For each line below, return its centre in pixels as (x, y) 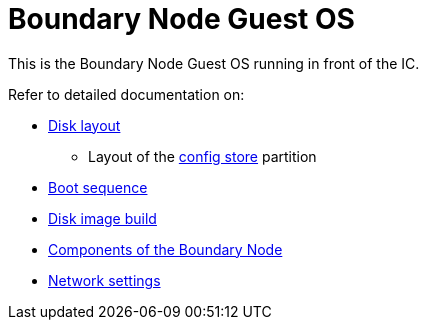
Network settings (104, 280)
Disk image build (102, 218)
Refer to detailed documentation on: (126, 94)
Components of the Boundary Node (165, 249)
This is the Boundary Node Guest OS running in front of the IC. (214, 63)
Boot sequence (98, 187)
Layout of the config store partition (202, 156)
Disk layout (84, 125)
